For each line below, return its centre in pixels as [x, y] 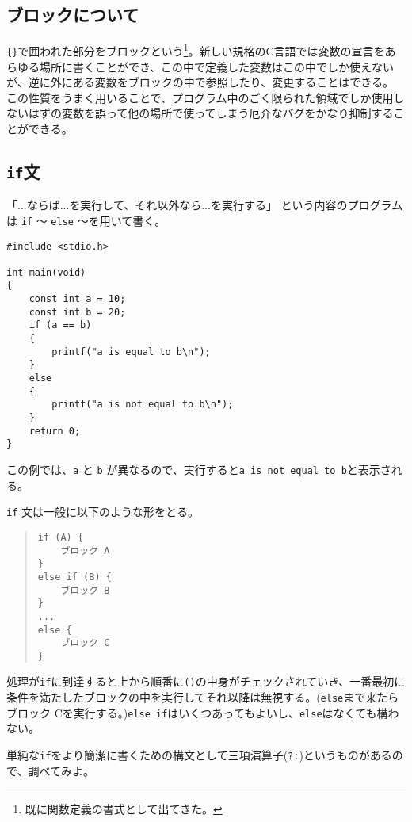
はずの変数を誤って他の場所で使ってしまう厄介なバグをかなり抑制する [211, 113]
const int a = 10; [77, 299]
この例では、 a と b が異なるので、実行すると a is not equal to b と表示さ [199, 470]
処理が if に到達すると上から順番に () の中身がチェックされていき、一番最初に [206, 681]
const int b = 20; [77, 312]
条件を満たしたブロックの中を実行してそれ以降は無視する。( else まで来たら [203, 697]
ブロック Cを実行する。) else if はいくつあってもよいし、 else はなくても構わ [203, 712]
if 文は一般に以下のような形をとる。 [103, 512]
